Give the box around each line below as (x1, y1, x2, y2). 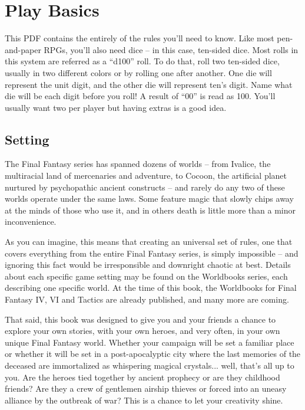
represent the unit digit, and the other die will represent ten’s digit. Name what (5, 78, 293, 90)
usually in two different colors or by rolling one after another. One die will (5, 66, 272, 78)
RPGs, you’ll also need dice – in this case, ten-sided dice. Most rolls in (44, 43, 299, 55)
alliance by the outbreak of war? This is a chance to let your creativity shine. (5, 393, 283, 406)
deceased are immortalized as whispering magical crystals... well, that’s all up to (5, 359, 294, 371)
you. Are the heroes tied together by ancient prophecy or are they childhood (5, 370, 280, 383)
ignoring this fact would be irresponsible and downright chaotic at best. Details (5, 258, 291, 271)
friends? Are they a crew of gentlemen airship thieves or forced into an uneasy (5, 382, 287, 395)
